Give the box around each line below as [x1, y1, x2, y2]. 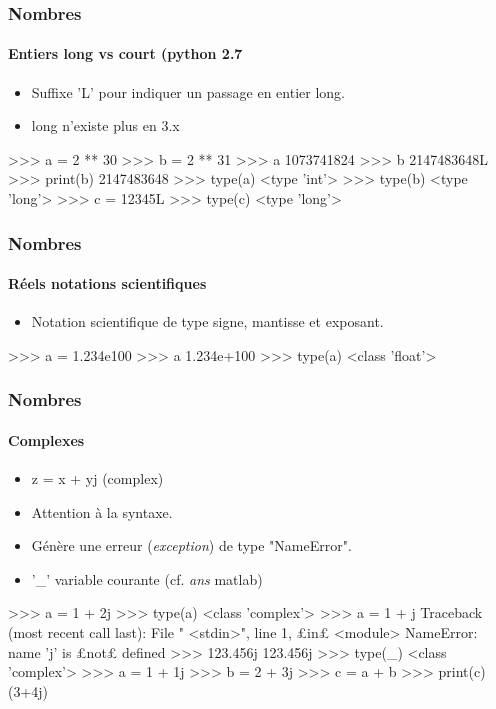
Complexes [8, 429, 85, 450]
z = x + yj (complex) [31, 468, 164, 489]
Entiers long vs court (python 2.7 [8, 43, 243, 64]
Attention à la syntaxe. [31, 501, 173, 522]
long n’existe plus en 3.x [31, 115, 180, 136]
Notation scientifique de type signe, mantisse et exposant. [31, 311, 384, 332]
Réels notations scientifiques [8, 273, 207, 294]
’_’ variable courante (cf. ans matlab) [31, 568, 263, 589]
